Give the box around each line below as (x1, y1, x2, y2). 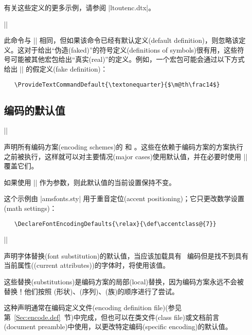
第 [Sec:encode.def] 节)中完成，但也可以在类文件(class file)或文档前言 (4, 312, 219, 322)
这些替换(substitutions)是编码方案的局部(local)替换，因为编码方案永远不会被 (4, 277, 244, 287)
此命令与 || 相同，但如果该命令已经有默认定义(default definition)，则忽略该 (4, 35, 239, 45)
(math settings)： (4, 203, 57, 213)
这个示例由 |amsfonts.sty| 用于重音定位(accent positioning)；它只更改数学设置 (4, 193, 245, 204)
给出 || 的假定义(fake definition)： (4, 63, 108, 74)
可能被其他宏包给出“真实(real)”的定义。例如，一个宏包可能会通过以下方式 (10, 54, 245, 64)
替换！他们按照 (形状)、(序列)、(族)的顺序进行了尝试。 (4, 286, 179, 296)
